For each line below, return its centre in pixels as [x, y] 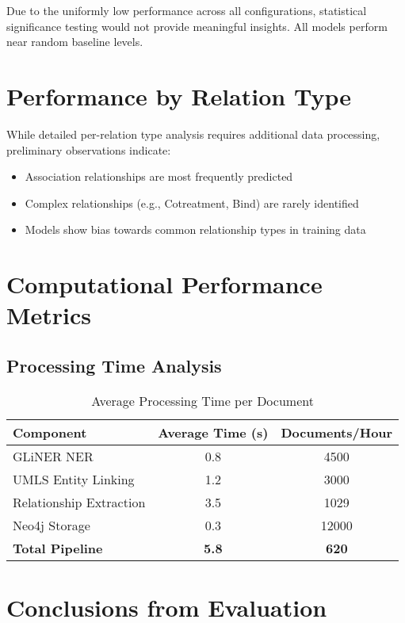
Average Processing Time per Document [202, 400]
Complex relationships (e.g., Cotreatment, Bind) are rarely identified [192, 203]
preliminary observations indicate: [89, 149]
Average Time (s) [213, 432]
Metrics [49, 315]
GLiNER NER [53, 456]
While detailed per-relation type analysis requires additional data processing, [193, 134]
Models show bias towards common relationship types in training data [195, 229]
